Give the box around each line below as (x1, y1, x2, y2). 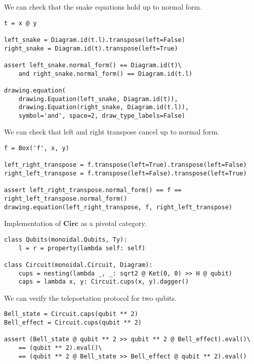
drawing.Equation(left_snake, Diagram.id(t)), (18, 95, 178, 103)
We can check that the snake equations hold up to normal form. (4, 2, 202, 12)
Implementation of (4, 218, 61, 229)
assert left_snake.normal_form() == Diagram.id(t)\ (4, 61, 182, 69)
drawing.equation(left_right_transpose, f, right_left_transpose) (4, 203, 233, 211)
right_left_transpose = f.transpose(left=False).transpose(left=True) (4, 170, 247, 177)
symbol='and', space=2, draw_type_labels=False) (18, 112, 185, 119)
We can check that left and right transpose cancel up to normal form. (4, 126, 220, 137)
